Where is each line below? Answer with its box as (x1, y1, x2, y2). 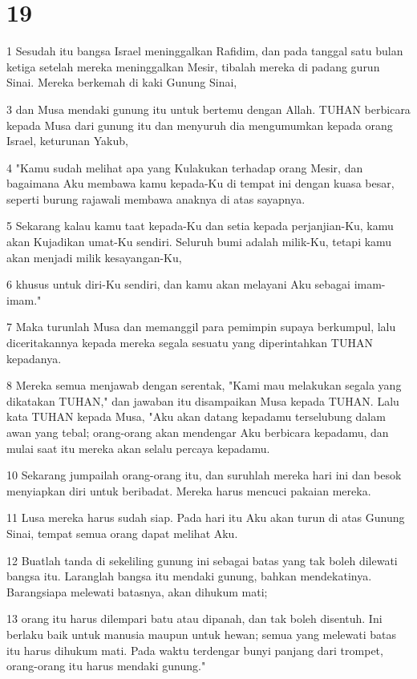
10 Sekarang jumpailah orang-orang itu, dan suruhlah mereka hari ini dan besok (6, 467, 402, 483)
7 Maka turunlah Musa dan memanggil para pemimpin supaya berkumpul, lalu (6, 318, 396, 335)
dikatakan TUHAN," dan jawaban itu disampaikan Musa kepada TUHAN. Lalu (6, 392, 399, 409)
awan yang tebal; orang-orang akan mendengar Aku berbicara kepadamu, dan (6, 424, 389, 440)
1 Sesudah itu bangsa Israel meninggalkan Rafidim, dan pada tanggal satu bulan (6, 42, 403, 59)
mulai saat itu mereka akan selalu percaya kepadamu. (6, 439, 270, 456)
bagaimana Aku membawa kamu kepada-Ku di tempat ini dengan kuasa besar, (6, 175, 395, 192)
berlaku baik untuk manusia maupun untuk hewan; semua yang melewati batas (6, 625, 397, 642)
